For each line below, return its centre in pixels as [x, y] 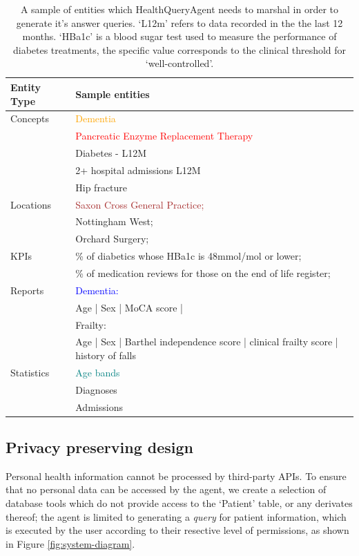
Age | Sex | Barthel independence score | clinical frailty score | [207, 342]
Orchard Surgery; [112, 239]
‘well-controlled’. [179, 63]
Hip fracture [101, 187]
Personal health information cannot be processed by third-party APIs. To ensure [176, 476]
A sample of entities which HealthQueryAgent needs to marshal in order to [179, 9]
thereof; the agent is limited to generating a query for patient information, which [176, 516]
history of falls [106, 355]
